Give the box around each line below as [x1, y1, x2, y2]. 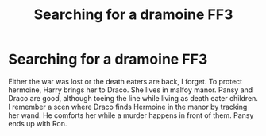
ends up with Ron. [8, 119, 67, 128]
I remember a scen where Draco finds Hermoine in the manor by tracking [8, 102, 248, 111]
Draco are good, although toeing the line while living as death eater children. [8, 93, 258, 103]
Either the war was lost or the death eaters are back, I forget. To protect [8, 76, 243, 86]
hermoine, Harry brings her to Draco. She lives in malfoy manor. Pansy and [8, 85, 253, 95]
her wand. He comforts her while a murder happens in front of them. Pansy [8, 110, 254, 120]
